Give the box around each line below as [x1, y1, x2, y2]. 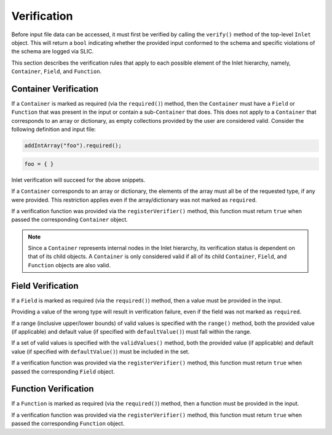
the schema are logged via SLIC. [11, 48, 94, 55]
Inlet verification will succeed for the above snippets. [11, 176, 146, 184]
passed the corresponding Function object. [11, 420, 125, 427]
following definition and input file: [11, 126, 97, 133]
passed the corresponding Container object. [11, 216, 128, 224]
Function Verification [11, 384, 94, 394]
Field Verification [11, 280, 79, 291]
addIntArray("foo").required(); [24, 142, 122, 149]
